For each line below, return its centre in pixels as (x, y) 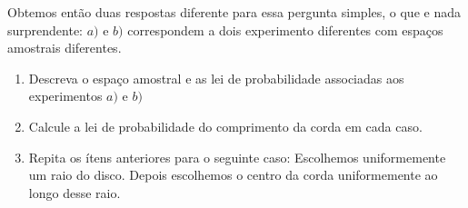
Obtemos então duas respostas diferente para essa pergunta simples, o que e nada (234, 12)
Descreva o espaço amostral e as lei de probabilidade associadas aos (216, 78)
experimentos (65, 96)
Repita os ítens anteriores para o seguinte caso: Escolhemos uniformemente (237, 157)
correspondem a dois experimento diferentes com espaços (285, 30)
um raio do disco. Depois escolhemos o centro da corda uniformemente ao (233, 175)
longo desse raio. (75, 192)
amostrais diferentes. (65, 48)
